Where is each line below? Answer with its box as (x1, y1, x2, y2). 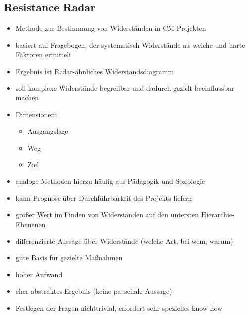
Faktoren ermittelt (15, 49, 72, 60)
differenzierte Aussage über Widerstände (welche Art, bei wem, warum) (15, 236, 233, 246)
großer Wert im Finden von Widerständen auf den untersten (15, 209, 199, 220)
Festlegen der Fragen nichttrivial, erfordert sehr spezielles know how (15, 302, 223, 313)
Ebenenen (15, 219, 46, 229)
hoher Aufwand (15, 269, 62, 279)
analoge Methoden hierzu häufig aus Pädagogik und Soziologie (15, 176, 205, 186)
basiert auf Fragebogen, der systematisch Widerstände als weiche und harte (15, 39, 245, 50)
